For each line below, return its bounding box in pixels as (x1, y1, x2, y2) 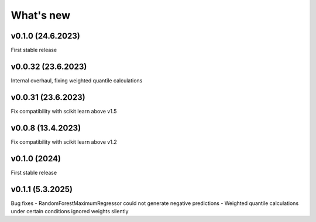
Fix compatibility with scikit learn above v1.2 (11, 138, 117, 145)
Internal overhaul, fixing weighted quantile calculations (11, 77, 143, 84)
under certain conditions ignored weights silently (11, 207, 129, 214)
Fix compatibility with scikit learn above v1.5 (11, 107, 117, 115)
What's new (11, 9, 71, 22)
